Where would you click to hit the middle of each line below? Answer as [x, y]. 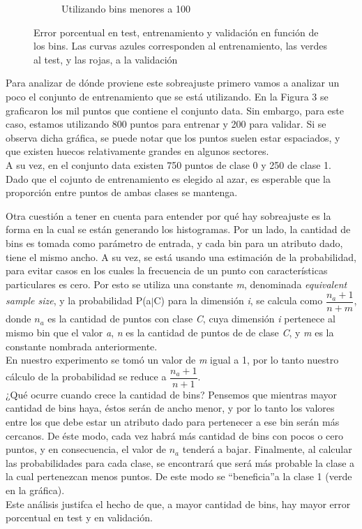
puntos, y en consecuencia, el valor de [86, 449]
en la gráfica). [35, 490]
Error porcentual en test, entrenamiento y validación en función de [176, 32]
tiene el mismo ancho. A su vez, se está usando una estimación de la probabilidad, [181, 256]
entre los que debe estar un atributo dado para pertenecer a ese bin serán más [173, 421]
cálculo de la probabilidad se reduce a [86, 377]
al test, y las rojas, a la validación [106, 59]
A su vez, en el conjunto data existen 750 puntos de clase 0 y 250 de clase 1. [168, 164]
